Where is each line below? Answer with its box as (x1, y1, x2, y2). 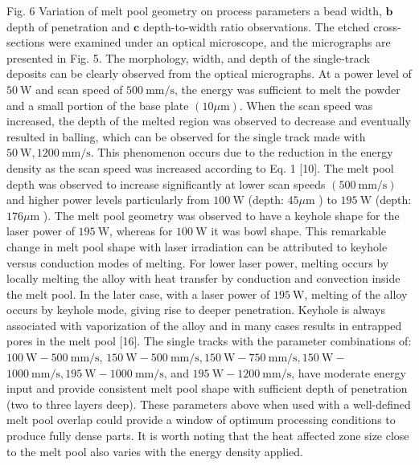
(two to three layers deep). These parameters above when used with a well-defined (6, 395, 411, 412)
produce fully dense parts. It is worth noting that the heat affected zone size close (6, 427, 409, 444)
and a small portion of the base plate (6, 96, 189, 113)
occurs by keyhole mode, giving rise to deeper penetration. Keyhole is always (6, 301, 386, 318)
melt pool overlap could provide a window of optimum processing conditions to (6, 411, 396, 428)
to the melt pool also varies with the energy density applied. (6, 443, 303, 459)
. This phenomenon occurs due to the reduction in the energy (90, 144, 393, 161)
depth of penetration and (6, 18, 130, 35)
